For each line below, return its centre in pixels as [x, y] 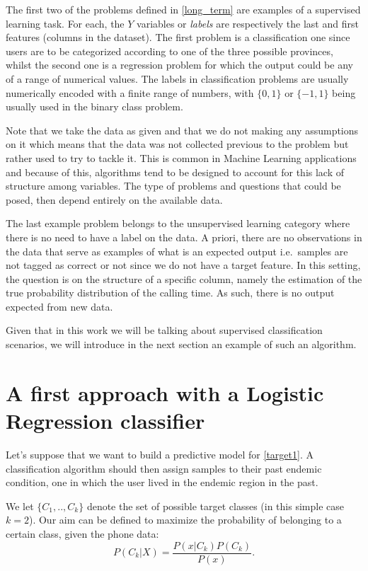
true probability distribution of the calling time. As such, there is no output [170, 293]
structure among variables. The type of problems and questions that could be [173, 186]
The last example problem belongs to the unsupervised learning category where [178, 223]
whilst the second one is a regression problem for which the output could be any [179, 65]
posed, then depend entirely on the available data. [114, 199]
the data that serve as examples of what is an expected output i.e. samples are [177, 251]
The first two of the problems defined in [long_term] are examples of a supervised [183, 9]
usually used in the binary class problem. [94, 106]
